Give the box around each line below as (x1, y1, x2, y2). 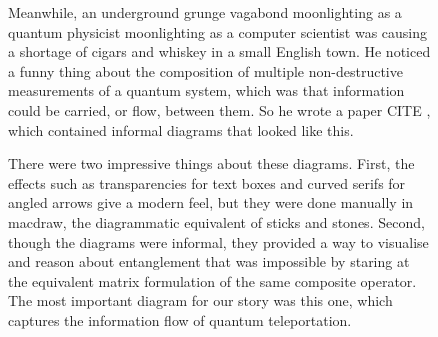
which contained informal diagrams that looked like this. (8, 119, 354, 140)
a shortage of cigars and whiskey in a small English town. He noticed (8, 41, 431, 62)
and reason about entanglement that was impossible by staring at (8, 251, 410, 272)
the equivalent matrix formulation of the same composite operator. (8, 270, 417, 291)
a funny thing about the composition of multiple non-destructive (8, 60, 403, 81)
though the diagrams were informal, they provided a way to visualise (8, 231, 429, 252)
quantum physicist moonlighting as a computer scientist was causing (8, 21, 428, 42)
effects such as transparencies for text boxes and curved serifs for (8, 172, 406, 193)
